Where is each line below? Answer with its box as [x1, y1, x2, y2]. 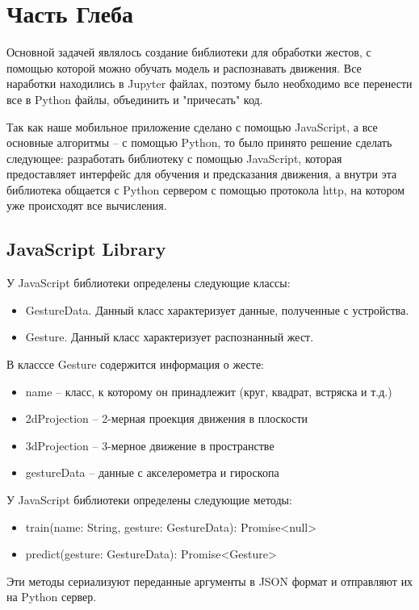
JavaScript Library [6, 236, 166, 261]
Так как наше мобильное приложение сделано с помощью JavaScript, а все [6, 118, 378, 135]
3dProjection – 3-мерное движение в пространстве [25, 437, 274, 453]
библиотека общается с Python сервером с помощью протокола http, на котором [6, 181, 405, 198]
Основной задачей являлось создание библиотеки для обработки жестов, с [6, 44, 371, 61]
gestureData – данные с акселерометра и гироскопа [25, 464, 279, 481]
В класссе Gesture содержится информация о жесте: [6, 356, 264, 373]
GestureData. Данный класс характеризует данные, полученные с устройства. [25, 301, 409, 318]
